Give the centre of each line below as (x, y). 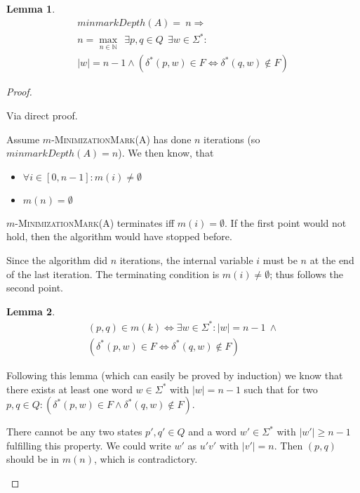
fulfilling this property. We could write (89, 445)
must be (280, 259)
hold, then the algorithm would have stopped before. (119, 236)
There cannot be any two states (74, 432)
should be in (33, 459)
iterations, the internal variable (186, 259)
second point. (35, 288)
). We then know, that (166, 153)
